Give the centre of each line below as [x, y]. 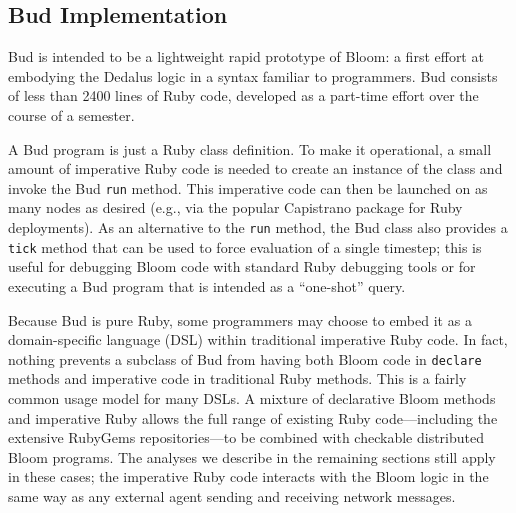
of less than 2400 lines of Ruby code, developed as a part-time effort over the [243, 95]
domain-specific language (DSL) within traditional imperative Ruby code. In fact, [258, 339]
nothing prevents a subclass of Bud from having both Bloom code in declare [245, 358]
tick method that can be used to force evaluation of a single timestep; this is [245, 246]
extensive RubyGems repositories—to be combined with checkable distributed [246, 437]
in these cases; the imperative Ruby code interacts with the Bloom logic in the [248, 476]
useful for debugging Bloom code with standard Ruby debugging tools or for [242, 266]
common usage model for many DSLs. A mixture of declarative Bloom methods [252, 397]
